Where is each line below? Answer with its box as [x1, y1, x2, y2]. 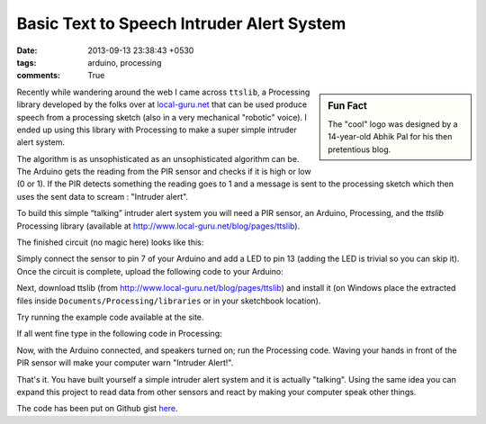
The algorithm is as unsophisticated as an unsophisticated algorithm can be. [16, 153, 300, 164]
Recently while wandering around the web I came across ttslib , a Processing [16, 86, 310, 97]
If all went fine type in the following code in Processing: [16, 329, 222, 339]
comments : [16, 70, 60, 81]
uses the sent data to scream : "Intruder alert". [16, 191, 189, 202]
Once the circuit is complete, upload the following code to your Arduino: [16, 266, 283, 276]
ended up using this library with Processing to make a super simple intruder [16, 124, 297, 135]
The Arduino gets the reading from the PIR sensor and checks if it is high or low [16, 167, 311, 177]
